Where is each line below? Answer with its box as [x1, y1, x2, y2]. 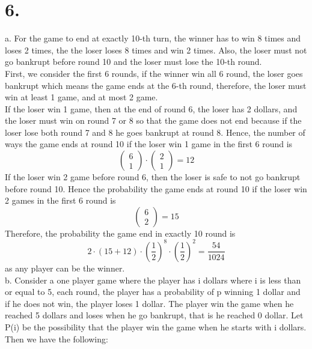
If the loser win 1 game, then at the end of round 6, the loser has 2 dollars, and [5, 102, 298, 115]
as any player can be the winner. [5, 261, 125, 274]
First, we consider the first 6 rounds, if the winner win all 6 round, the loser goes [5, 67, 303, 79]
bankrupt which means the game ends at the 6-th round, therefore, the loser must [5, 79, 307, 91]
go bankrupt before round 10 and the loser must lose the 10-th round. [5, 55, 262, 68]
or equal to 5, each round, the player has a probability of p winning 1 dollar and [5, 285, 301, 298]
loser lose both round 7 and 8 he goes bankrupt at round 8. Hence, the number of [5, 126, 305, 138]
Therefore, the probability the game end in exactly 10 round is [5, 226, 236, 239]
